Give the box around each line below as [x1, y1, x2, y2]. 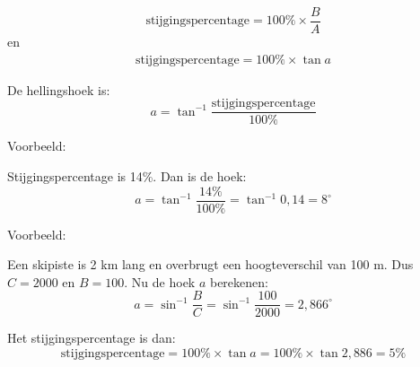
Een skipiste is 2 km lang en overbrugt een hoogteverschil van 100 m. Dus [7, 255, 414, 274]
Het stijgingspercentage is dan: [7, 328, 176, 347]
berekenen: [209, 272, 268, 291]
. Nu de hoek [124, 272, 196, 291]
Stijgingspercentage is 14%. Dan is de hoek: [7, 166, 247, 185]
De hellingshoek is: [7, 80, 110, 99]
